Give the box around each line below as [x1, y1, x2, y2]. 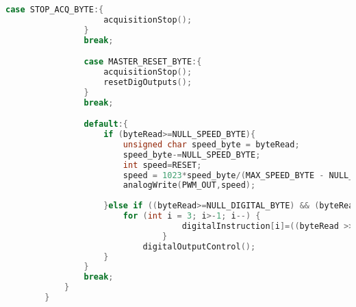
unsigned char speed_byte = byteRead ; [123, 139, 300, 149]
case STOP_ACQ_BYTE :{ [5, 5, 104, 14]
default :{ [84, 119, 128, 130]
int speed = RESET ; [123, 160, 202, 170]
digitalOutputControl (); [142, 241, 256, 251]
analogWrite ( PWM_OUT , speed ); [123, 180, 256, 191]
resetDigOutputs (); [103, 77, 192, 87]
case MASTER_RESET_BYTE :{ [84, 57, 202, 67]
